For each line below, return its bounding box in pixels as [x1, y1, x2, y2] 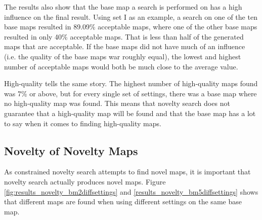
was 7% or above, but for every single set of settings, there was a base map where [4, 88, 257, 98]
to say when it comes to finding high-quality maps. [4, 118, 161, 128]
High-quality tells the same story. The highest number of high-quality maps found [4, 78, 258, 89]
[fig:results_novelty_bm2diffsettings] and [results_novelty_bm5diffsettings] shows [4, 186, 258, 197]
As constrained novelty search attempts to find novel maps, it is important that [4, 166, 251, 177]
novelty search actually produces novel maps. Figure [4, 176, 166, 187]
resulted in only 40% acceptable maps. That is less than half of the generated [4, 31, 244, 42]
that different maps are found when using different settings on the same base [4, 196, 242, 207]
